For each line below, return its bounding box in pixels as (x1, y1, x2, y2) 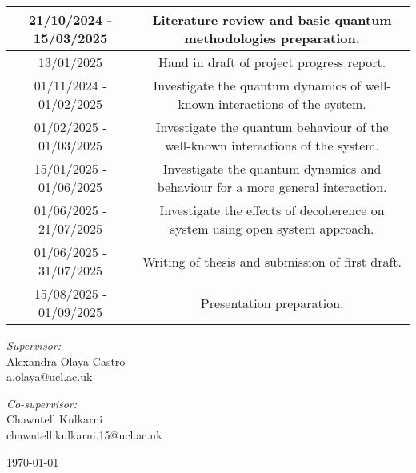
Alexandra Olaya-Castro (6, 352, 126, 369)
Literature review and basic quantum (152, 10, 392, 29)
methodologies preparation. (184, 29, 360, 47)
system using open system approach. (170, 219, 374, 238)
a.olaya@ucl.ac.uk (6, 368, 93, 385)
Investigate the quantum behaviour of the (155, 118, 389, 136)
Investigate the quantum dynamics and (162, 159, 382, 178)
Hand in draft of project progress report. (158, 53, 386, 71)
